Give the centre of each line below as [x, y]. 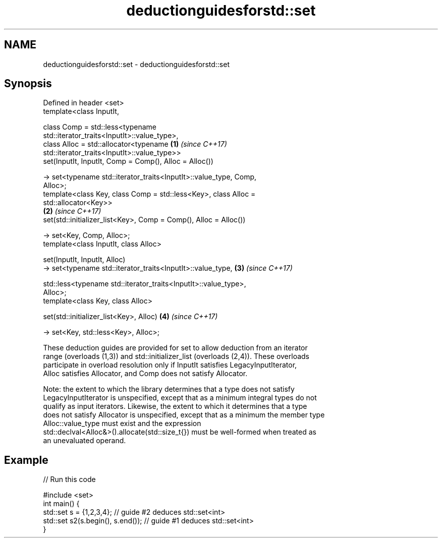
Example [26, 460]
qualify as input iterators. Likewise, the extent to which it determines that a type [175, 406]
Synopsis [28, 84]
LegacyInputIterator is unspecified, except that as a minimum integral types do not [180, 398]
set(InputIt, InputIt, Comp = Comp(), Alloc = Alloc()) [128, 161]
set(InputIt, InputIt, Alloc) [84, 260]
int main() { [61, 504]
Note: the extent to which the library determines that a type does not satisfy [169, 389]
